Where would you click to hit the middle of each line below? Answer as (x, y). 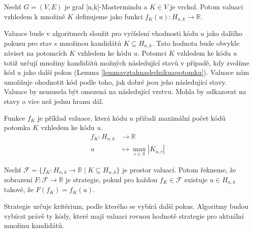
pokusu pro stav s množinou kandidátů (63, 43)
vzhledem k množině (35, 16)
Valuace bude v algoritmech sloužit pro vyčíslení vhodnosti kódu (101, 33)
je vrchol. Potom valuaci (207, 6)
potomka (17, 127)
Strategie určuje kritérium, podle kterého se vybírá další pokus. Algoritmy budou (126, 206)
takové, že (19, 189)
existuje (196, 180)
